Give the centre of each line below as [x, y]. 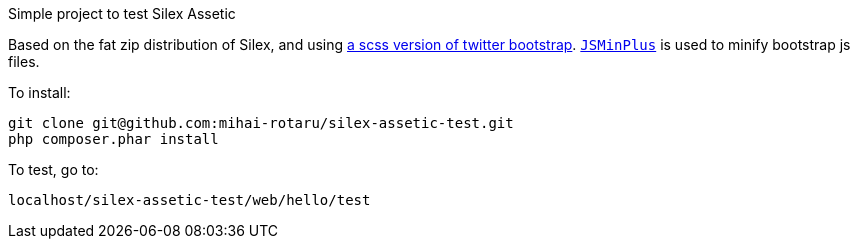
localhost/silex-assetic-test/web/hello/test [189, 200]
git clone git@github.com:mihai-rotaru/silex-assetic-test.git [261, 123]
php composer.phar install [113, 139]
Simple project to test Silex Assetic [122, 13]
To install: [39, 92]
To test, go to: [53, 169]
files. [24, 61]
